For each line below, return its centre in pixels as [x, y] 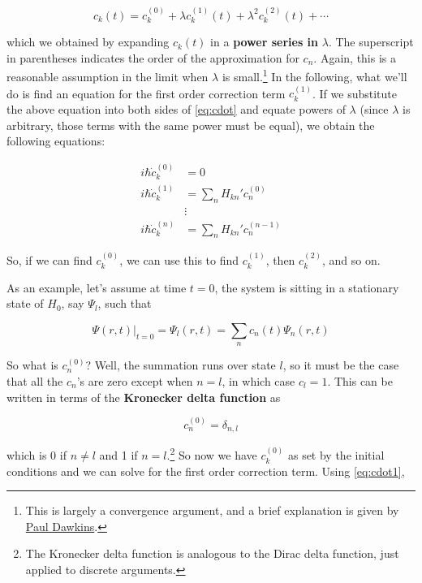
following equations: [56, 141]
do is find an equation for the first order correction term [146, 93]
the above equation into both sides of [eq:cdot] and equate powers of [176, 109]
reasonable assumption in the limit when [108, 77]
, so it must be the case [341, 365]
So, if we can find [50, 260]
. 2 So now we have [212, 454]
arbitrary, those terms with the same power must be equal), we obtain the [191, 125]
